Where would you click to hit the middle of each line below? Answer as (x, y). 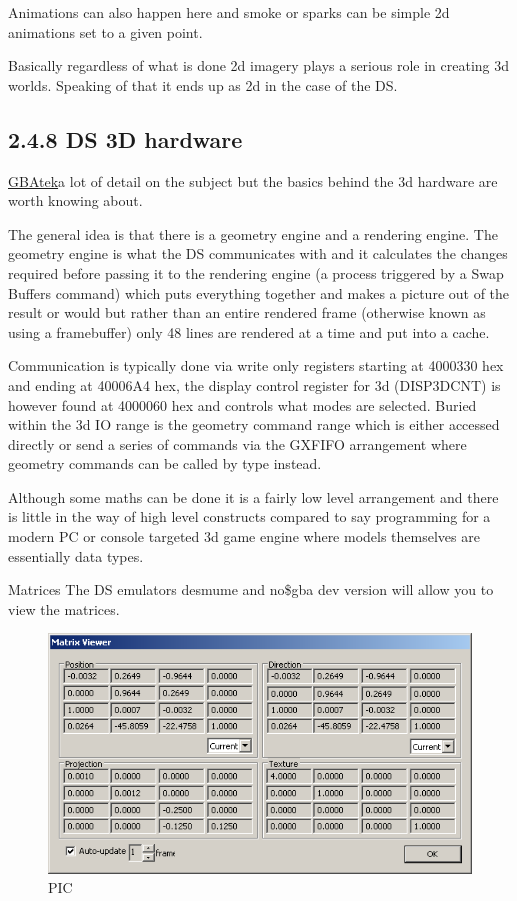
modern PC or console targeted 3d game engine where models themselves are (244, 536)
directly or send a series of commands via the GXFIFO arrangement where (237, 443)
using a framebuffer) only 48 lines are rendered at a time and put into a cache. (249, 331)
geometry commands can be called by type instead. (165, 463)
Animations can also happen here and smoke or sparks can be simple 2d (229, 12)
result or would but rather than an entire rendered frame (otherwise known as (247, 312)
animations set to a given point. (105, 31)
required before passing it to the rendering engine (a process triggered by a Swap (256, 272)
